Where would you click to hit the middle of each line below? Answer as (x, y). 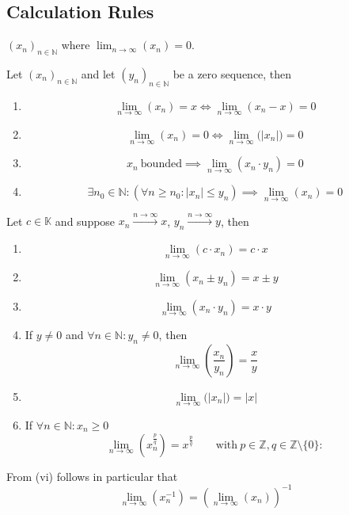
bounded (161, 164)
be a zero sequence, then (232, 74)
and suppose (85, 221)
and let (98, 74)
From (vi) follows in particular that (92, 476)
